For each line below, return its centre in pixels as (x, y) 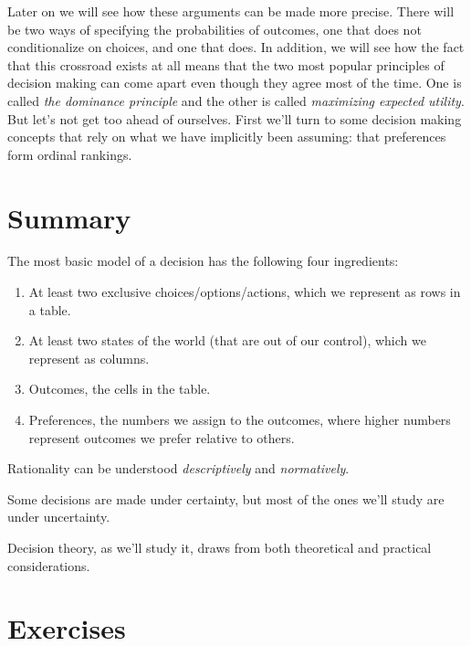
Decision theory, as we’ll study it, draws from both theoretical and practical (220, 547)
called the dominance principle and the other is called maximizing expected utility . (236, 100)
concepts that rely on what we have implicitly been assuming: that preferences (227, 137)
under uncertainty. (59, 517)
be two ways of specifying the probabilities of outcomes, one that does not (215, 29)
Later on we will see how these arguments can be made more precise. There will (231, 11)
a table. (50, 309)
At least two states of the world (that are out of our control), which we (227, 340)
